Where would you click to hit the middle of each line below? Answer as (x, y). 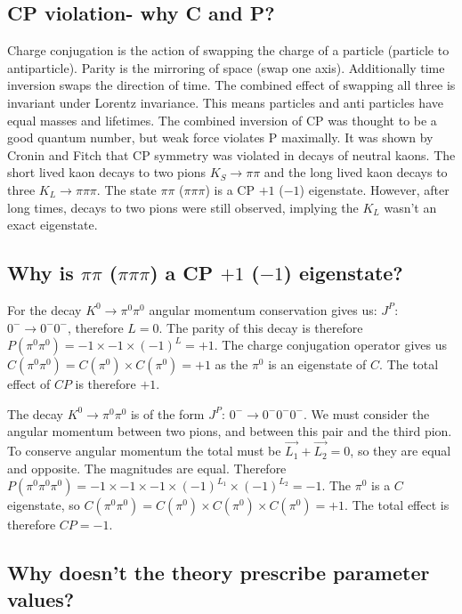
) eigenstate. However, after (374, 189)
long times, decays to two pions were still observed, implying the (183, 207)
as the (231, 364)
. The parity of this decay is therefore (261, 327)
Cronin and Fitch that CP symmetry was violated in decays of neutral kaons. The (231, 154)
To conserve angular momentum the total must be (144, 451)
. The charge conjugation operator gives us (331, 345)
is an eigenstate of (317, 364)
